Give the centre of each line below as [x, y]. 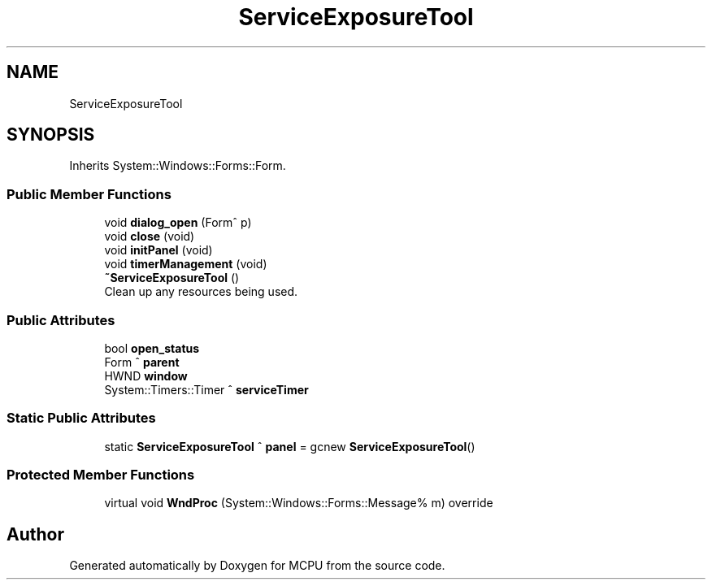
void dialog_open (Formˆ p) [178, 223]
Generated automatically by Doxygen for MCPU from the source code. [257, 566]
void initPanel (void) [158, 250]
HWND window [146, 375]
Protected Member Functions [101, 475]
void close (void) [150, 237]
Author [35, 534]
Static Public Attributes [81, 418]
